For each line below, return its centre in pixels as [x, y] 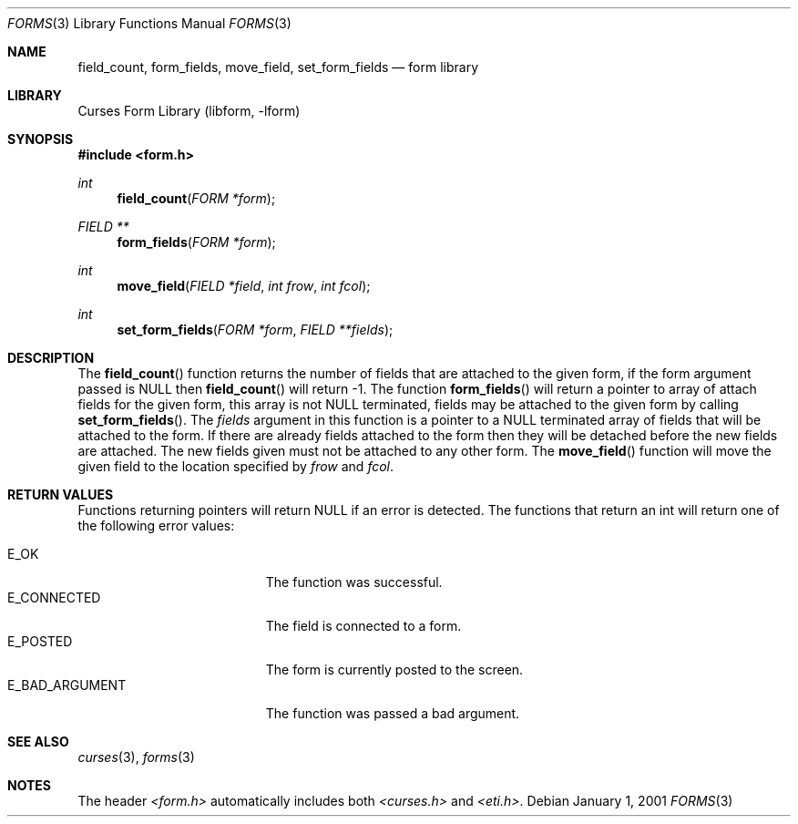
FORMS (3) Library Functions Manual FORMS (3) [149, 23]
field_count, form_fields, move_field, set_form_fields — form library [278, 67]
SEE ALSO [38, 742]
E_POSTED [40, 641]
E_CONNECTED [54, 597]
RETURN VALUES [61, 494]
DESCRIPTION [51, 358]
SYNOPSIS [41, 139]
